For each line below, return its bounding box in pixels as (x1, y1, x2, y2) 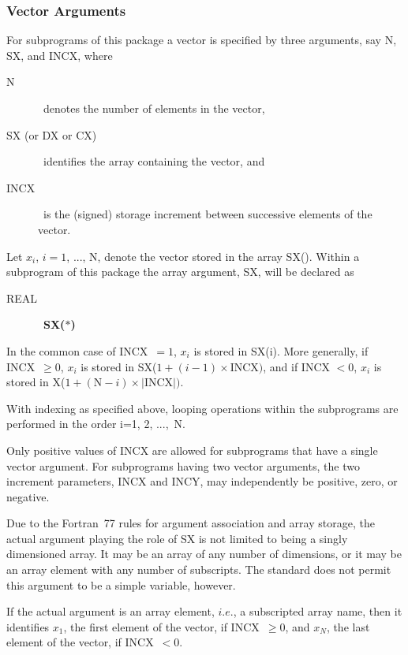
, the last (326, 618, 370, 635)
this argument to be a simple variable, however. (6, 576, 236, 593)
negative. (6, 488, 50, 504)
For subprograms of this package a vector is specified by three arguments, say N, (6, 32, 397, 48)
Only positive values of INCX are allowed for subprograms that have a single (6, 441, 378, 458)
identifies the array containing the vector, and (43, 153, 265, 169)
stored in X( (6, 374, 66, 390)
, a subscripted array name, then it (233, 603, 402, 620)
